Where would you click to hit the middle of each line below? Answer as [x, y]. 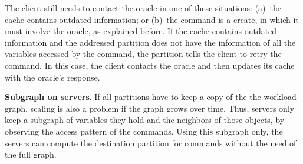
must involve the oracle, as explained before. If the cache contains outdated [141, 31]
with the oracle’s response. [52, 77]
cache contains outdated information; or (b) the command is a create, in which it [152, 19]
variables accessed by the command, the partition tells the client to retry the [143, 54]
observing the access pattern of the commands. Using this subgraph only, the [144, 131]
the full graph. [31, 154]
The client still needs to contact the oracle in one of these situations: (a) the [143, 8]
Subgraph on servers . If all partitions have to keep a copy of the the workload [151, 97]
